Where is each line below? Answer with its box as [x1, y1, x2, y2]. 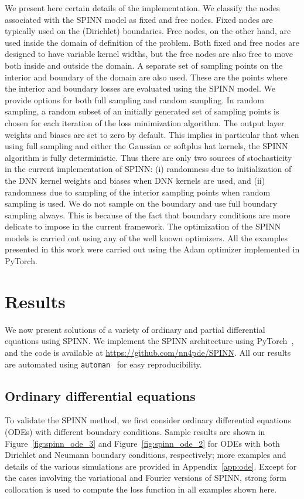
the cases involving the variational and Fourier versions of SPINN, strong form [5, 471, 286, 484]
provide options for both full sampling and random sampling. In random [5, 93, 265, 106]
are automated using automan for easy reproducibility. [5, 358, 202, 370]
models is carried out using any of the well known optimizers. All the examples [5, 231, 288, 244]
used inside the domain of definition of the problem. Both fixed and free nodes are [5, 36, 300, 48]
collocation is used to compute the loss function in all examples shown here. [5, 483, 277, 495]
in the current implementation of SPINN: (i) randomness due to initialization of [5, 163, 292, 175]
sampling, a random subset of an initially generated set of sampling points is [5, 105, 279, 117]
